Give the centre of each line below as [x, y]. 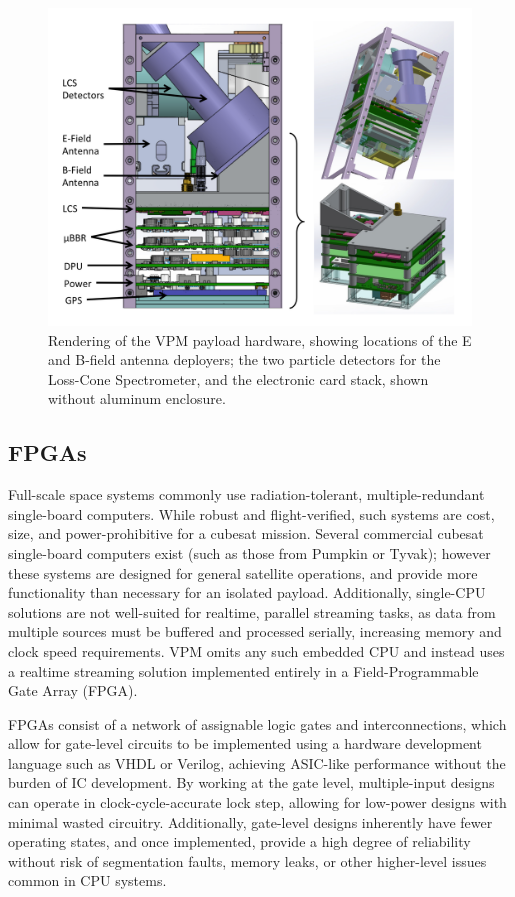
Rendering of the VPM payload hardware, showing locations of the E [260, 339]
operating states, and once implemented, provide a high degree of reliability [239, 841]
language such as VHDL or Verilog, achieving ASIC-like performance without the [257, 762]
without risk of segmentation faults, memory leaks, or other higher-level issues [247, 860]
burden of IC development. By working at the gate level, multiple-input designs [251, 782]
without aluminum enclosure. [137, 398]
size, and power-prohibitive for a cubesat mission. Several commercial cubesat [246, 533]
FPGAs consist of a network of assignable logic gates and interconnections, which [257, 723]
